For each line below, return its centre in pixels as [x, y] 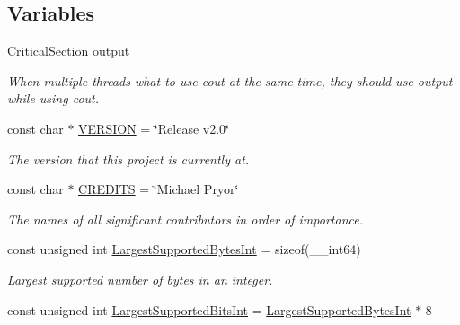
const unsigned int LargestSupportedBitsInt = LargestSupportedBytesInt [209, 309]
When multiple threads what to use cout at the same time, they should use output [230, 80]
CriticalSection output [69, 51]
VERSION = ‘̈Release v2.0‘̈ [154, 128]
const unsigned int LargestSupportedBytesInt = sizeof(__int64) [184, 249]
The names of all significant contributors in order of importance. [185, 219]
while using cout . [53, 98]
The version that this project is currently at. [128, 158]
